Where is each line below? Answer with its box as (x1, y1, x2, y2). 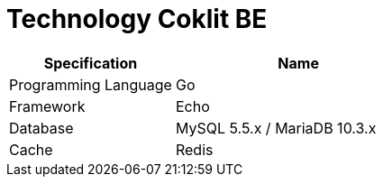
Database (9, 118, 74, 137)
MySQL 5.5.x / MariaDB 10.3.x (175, 118, 377, 137)
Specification (43, 53, 138, 72)
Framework (9, 97, 86, 115)
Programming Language (9, 75, 172, 94)
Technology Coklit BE (6, 4, 268, 34)
